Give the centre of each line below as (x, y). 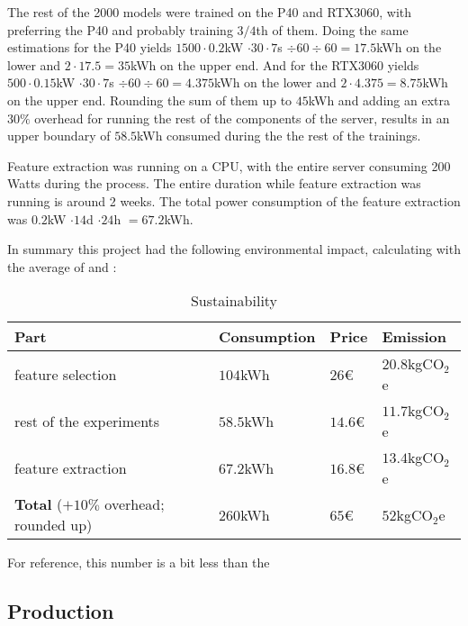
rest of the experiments (87, 421)
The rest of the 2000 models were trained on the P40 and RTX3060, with (210, 12)
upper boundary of (59, 136)
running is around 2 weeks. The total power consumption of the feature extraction (234, 200)
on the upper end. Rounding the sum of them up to (150, 100)
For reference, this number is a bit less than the (139, 562)
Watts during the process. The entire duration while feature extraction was (214, 183)
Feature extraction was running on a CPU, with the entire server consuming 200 (229, 165)
